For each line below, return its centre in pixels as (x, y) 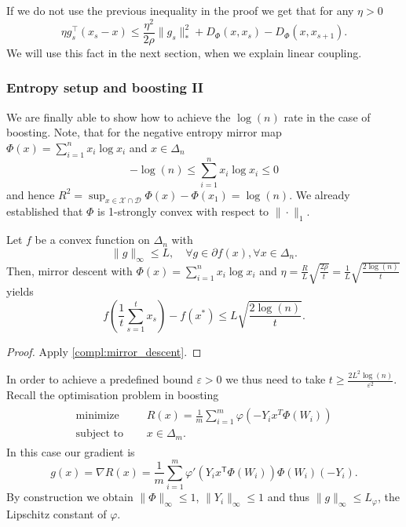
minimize (97, 416)
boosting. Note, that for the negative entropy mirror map (144, 132)
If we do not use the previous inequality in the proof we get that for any (180, 10)
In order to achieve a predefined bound (100, 379)
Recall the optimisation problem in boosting (113, 395)
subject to (99, 434)
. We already (320, 194)
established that (45, 211)
